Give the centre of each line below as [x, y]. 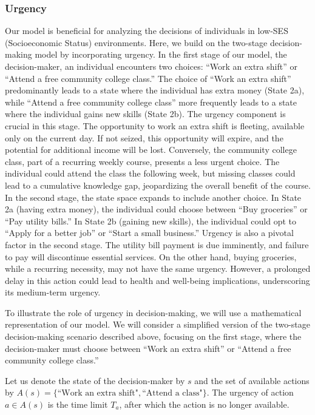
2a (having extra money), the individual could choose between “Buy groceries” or [156, 209]
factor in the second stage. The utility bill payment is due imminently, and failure [157, 244]
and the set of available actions [252, 380]
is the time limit [78, 404]
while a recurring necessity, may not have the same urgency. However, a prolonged [158, 268]
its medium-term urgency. [53, 292]
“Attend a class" [172, 393]
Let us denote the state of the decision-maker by [95, 380]
